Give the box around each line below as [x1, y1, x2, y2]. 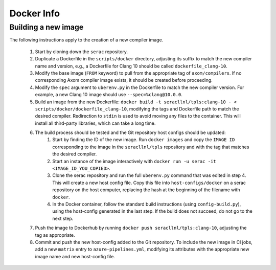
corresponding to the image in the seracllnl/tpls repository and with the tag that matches [52, 144, 249, 150]
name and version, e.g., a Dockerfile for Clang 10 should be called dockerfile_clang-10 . [35, 63, 227, 69]
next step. [52, 215, 74, 221]
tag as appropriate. [35, 232, 75, 238]
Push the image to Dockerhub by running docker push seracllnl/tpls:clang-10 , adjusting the [35, 225, 247, 231]
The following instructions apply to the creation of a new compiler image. [9, 37, 164, 43]
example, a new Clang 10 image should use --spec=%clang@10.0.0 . [35, 92, 182, 98]
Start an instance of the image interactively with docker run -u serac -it [52, 158, 217, 164]
